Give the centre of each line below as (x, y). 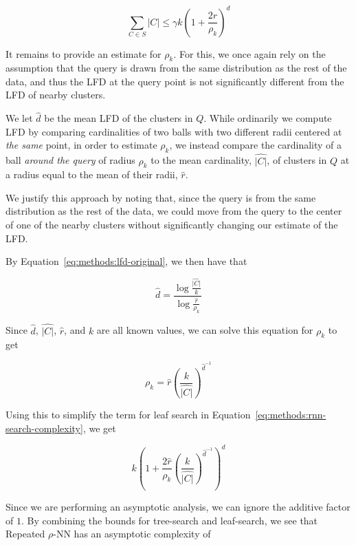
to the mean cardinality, (201, 160)
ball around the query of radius (70, 160)
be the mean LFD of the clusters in (119, 118)
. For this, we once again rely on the (249, 53)
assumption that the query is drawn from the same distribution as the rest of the (176, 68)
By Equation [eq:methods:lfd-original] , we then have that (126, 261)
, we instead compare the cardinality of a (256, 145)
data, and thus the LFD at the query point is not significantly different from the (175, 81)
